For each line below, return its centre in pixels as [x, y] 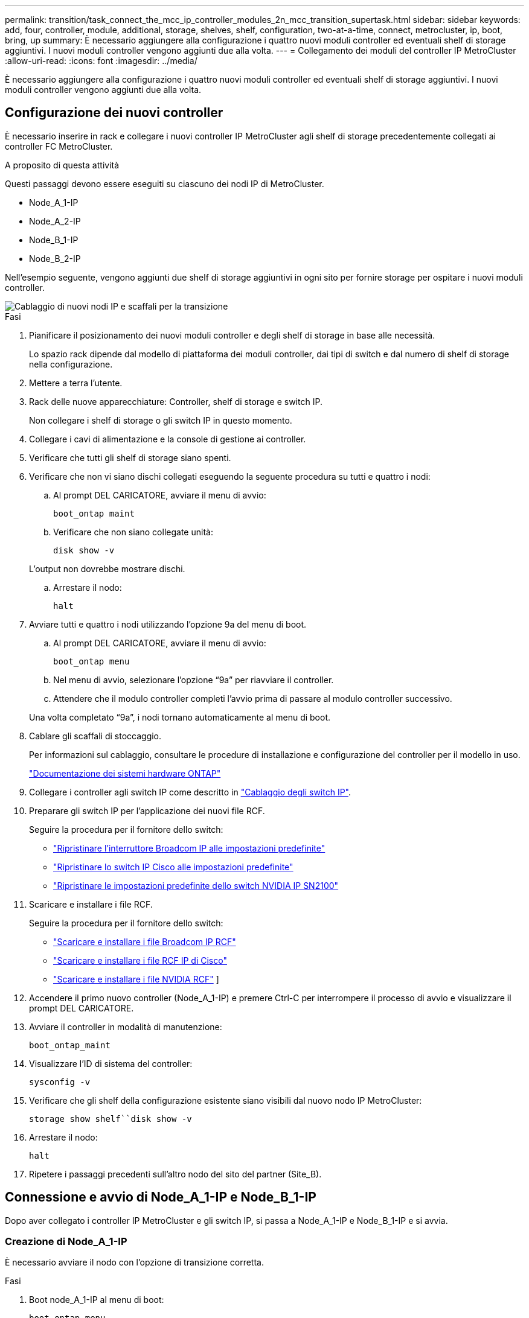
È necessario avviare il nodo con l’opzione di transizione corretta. [134, 1262]
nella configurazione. [71, 364]
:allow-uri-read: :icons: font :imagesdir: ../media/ [101, 61]
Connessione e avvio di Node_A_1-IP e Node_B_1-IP [161, 1197]
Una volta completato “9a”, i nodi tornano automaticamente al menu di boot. [180, 717]
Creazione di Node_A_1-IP [66, 1242]
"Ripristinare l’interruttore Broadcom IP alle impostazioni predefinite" [189, 848]
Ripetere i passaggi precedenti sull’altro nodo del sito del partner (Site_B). [175, 1174]
